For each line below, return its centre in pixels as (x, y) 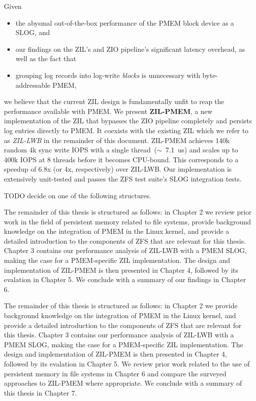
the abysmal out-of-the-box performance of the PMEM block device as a (125, 22)
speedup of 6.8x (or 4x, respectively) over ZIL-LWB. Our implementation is (118, 169)
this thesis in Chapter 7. (41, 392)
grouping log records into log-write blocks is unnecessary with (108, 75)
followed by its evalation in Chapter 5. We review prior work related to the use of (127, 364)
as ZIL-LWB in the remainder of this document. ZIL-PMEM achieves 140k (117, 140)
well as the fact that (46, 58)
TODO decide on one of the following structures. (78, 195)
